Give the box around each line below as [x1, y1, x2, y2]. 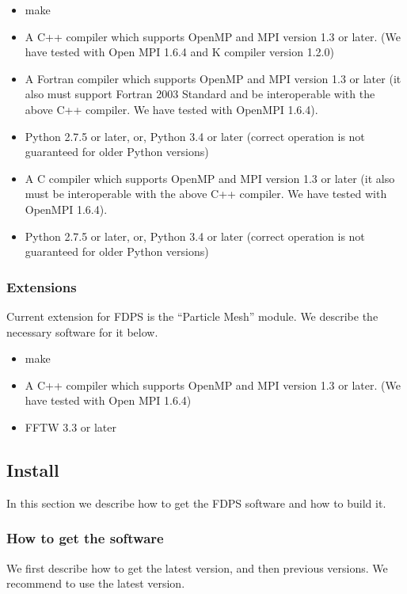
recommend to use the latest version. [6, 575, 185, 592]
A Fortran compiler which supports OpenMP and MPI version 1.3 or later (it [25, 70, 401, 86]
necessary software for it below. [6, 323, 158, 340]
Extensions [6, 276, 77, 296]
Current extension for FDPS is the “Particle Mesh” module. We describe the [6, 307, 378, 324]
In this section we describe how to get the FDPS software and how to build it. [6, 494, 386, 511]
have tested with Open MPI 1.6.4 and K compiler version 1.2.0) [25, 44, 334, 60]
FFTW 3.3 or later [25, 418, 116, 435]
